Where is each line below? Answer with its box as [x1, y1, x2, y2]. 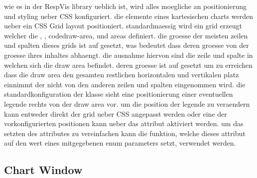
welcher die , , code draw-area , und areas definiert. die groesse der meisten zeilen [4, 30, 248, 40]
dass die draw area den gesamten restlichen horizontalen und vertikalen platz [4, 69, 239, 80]
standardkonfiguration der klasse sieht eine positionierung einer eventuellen [4, 89, 233, 99]
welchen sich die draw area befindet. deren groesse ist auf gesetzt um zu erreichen [4, 59, 253, 70]
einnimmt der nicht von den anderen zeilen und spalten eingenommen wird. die [4, 79, 246, 89]
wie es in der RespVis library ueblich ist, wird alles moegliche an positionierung [4, 1, 247, 11]
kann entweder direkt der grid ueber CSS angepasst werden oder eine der [4, 108, 227, 119]
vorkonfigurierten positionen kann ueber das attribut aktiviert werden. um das [4, 118, 244, 129]
